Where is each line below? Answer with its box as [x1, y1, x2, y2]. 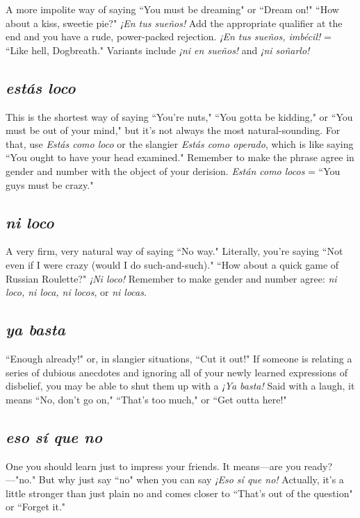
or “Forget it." [6, 499, 66, 514]
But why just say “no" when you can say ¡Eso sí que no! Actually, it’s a [38, 472, 344, 487]
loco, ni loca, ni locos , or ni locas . [6, 285, 147, 299]
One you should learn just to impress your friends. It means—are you [6, 458, 301, 473]
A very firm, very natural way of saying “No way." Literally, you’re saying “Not [6, 244, 343, 258]
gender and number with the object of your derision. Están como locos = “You [6, 163, 341, 178]
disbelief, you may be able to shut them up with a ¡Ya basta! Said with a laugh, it [6, 378, 355, 393]
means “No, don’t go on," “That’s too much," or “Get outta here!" [6, 392, 287, 406]
